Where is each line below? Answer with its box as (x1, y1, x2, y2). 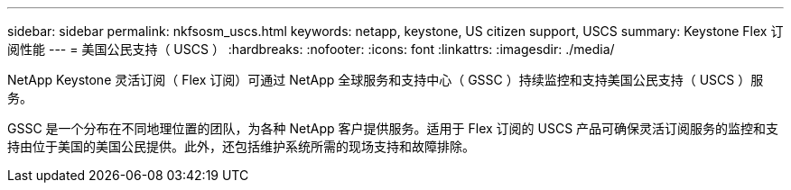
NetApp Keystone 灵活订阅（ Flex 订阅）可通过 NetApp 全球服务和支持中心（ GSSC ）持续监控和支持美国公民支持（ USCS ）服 (7, 72, 764, 87)
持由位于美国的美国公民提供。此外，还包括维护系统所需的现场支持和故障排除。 (7, 139, 475, 154)
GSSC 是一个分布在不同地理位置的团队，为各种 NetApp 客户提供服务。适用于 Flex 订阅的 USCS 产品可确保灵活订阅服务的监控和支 (7, 121, 779, 136)
